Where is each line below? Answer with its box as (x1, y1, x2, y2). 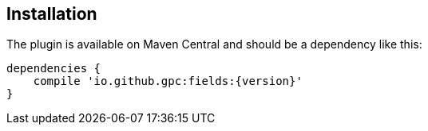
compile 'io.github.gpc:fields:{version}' (33, 75, 303, 88)
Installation (6, 4, 97, 24)
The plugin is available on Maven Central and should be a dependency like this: (6, 37, 422, 52)
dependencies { (6, 62, 101, 75)
